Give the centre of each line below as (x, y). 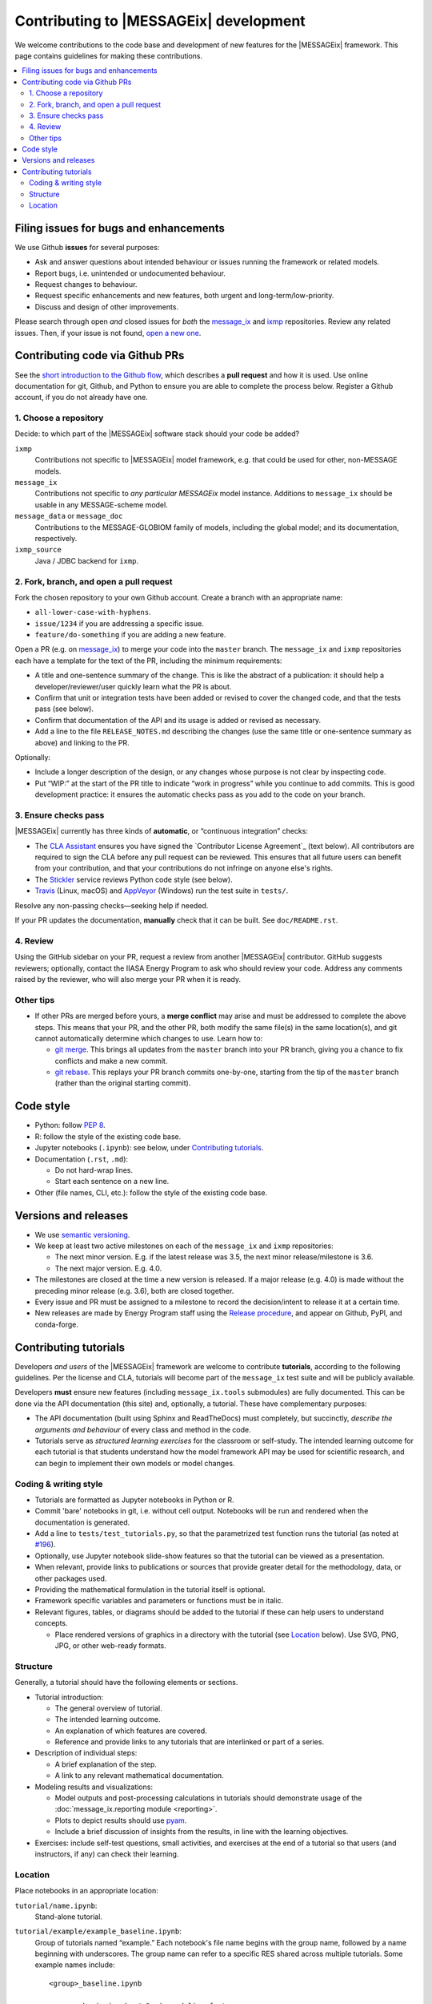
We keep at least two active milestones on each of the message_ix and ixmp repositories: (184, 1246)
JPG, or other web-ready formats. (111, 1645)
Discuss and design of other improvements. (107, 307)
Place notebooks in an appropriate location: (87, 1891)
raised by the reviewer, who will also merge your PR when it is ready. (128, 979)
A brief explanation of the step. (106, 1764)
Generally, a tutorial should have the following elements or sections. (126, 1683)
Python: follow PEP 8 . (70, 1125)
